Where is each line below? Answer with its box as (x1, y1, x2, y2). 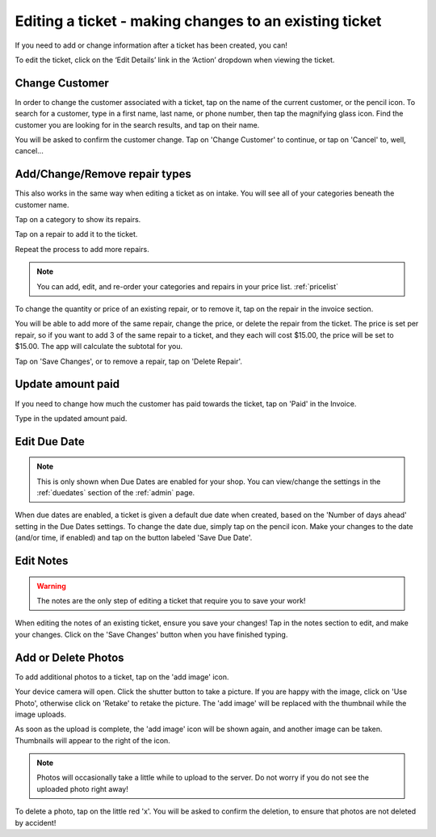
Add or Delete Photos (15, 650, 124, 664)
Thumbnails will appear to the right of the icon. (15, 735, 171, 745)
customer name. (15, 200, 69, 209)
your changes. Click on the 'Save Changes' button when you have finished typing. (15, 629, 288, 639)
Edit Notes (15, 554, 69, 568)
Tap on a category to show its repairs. (15, 215, 141, 225)
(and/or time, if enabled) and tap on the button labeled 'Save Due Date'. (15, 533, 253, 543)
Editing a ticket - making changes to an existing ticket (15, 12, 382, 30)
